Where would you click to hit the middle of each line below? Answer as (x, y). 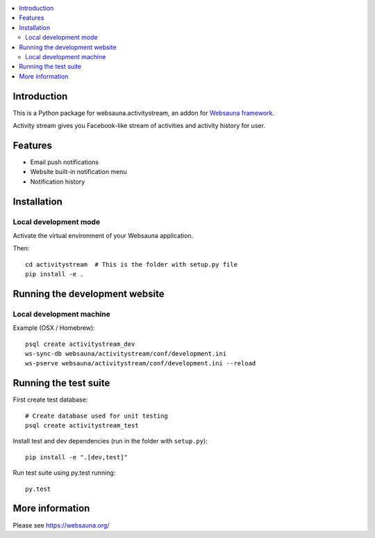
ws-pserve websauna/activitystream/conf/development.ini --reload (141, 363)
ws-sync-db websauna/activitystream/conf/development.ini (126, 354)
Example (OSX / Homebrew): (54, 328)
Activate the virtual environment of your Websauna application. (103, 235)
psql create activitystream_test (82, 426)
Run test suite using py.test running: (64, 473)
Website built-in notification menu (79, 172)
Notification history (58, 182)
